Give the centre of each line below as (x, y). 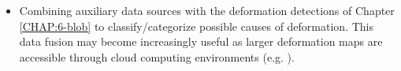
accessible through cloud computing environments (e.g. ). (157, 56)
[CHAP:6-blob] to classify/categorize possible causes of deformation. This (196, 26)
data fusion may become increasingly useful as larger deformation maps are (201, 41)
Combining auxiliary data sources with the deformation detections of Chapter (207, 10)
